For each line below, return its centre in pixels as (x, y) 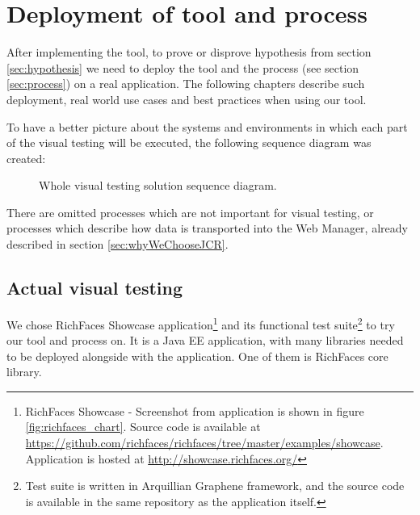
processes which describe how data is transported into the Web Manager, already (207, 228)
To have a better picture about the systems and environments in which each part (207, 126)
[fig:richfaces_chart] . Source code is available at (143, 427)
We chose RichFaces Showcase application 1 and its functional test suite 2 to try (201, 323)
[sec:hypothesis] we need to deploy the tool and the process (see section (183, 67)
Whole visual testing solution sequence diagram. (158, 185)
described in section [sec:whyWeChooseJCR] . (118, 244)
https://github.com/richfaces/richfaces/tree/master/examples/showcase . (204, 443)
